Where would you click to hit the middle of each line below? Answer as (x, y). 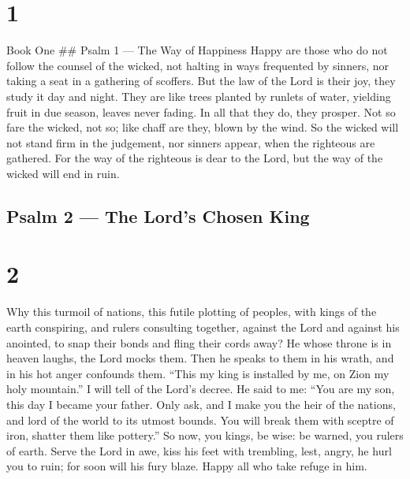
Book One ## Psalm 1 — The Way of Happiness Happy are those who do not (197, 50)
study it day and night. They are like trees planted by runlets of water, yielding (199, 96)
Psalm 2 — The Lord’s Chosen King (158, 215)
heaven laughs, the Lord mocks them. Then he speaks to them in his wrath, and (200, 358)
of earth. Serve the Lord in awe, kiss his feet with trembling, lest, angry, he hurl (199, 450)
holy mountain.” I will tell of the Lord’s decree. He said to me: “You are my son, (201, 389)
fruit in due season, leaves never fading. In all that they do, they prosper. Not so (201, 111)
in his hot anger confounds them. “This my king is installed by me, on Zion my (198, 373)
